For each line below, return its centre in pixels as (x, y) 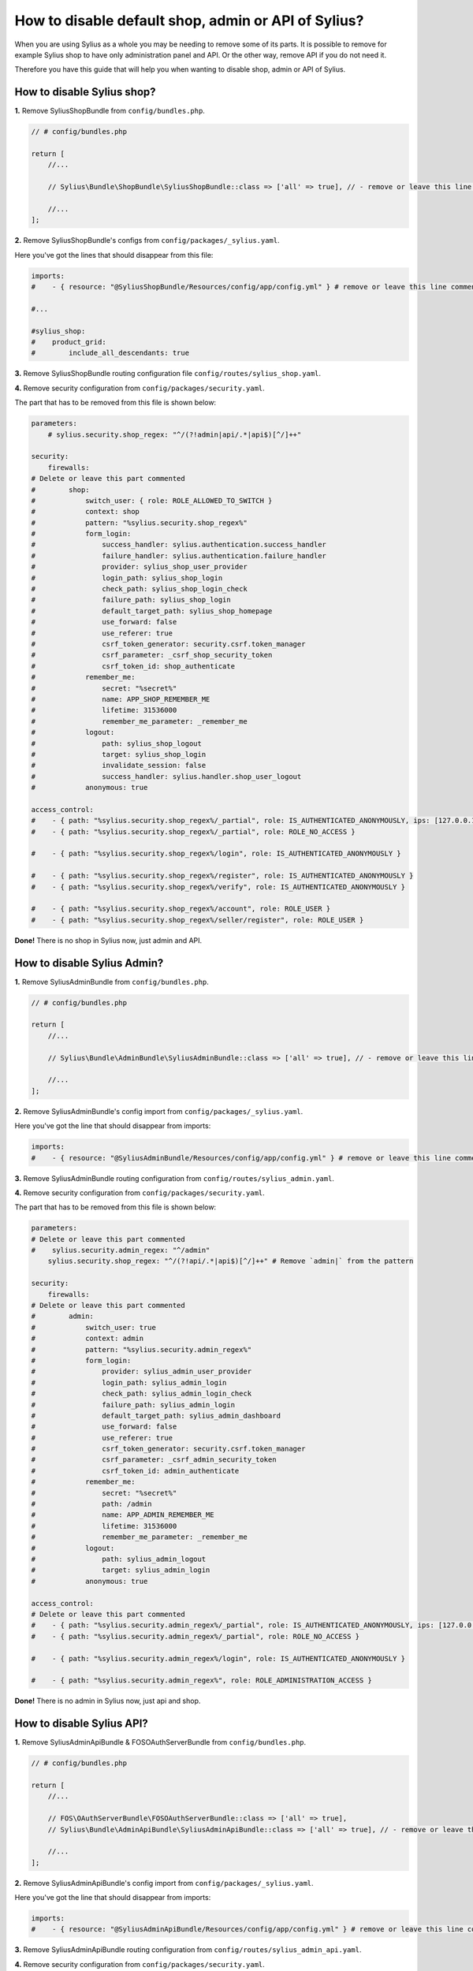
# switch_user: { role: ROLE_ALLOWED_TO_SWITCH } (152, 500)
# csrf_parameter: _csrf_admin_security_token (154, 1460)
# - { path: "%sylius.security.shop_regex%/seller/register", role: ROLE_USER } (197, 920)
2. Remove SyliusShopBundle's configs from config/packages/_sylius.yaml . (147, 240)
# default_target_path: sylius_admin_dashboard (156, 1416)
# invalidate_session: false (119, 766)
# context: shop (85, 512)
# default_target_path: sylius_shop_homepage (152, 611)
